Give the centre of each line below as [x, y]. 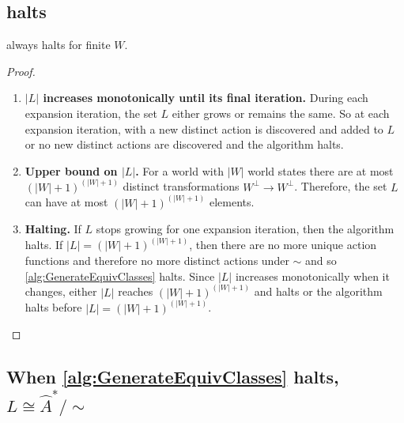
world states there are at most [321, 170]
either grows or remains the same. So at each [281, 113]
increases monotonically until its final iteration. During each [206, 98]
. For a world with [179, 170]
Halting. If [53, 229]
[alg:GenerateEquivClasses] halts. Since [120, 276]
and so [321, 261]
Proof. [21, 71]
